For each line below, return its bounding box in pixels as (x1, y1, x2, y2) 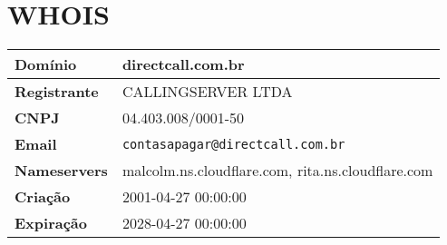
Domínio (15, 54, 77, 75)
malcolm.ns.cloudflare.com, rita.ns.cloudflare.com (121, 160, 433, 181)
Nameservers (15, 160, 108, 181)
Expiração (15, 212, 87, 234)
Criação (15, 186, 71, 208)
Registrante (15, 81, 99, 103)
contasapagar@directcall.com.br (121, 136, 345, 152)
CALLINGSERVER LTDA (121, 81, 293, 103)
